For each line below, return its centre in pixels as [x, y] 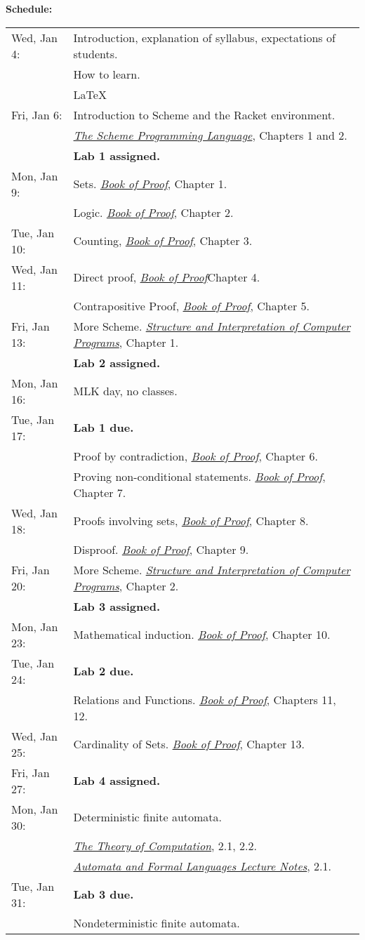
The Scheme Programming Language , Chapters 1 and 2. [210, 135]
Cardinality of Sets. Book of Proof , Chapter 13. [189, 744]
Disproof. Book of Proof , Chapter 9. [161, 549]
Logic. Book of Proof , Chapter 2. [153, 212]
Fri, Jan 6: [37, 114]
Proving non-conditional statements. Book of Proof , [199, 476]
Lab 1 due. [104, 428]
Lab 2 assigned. [117, 362]
